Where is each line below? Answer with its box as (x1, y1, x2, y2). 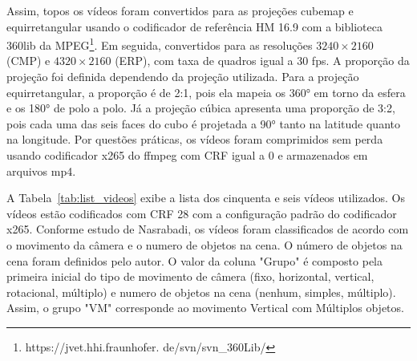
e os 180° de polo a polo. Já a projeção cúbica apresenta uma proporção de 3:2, (6, 99, 395, 116)
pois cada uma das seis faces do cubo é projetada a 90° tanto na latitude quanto (6, 115, 400, 132)
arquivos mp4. (6, 162, 76, 179)
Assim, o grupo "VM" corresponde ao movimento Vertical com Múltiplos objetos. (6, 299, 404, 316)
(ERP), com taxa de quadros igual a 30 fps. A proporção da (115, 52, 410, 69)
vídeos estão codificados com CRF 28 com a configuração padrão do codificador (6, 205, 397, 221)
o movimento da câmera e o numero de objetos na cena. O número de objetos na (6, 236, 403, 253)
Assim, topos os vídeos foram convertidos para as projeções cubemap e (6, 2, 354, 18)
